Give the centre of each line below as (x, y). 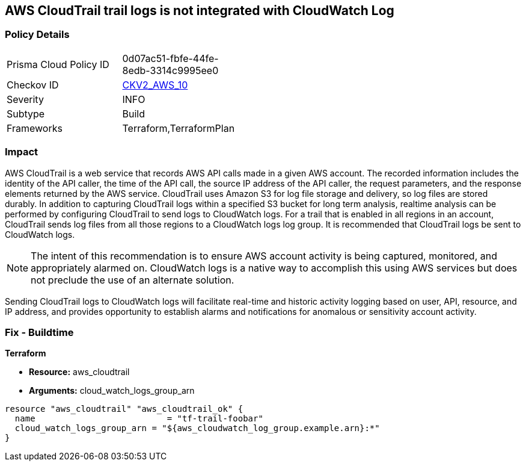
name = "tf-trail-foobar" (139, 419)
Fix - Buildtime (39, 332)
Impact (22, 152)
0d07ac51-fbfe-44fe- (170, 58)
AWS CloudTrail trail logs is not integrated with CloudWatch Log (200, 11)
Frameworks (35, 128)
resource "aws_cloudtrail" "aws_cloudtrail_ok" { (124, 409)
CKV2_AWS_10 (155, 85)
